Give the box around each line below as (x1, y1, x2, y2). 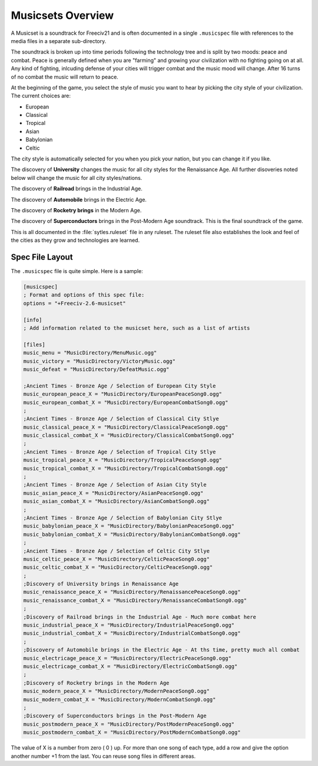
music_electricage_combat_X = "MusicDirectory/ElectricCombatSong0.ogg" (23, 663, 238, 669)
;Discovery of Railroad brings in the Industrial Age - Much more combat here (23, 613, 256, 620)
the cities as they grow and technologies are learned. (11, 236, 140, 244)
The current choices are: (11, 92, 71, 100)
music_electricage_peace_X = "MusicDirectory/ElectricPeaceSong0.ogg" (23, 655, 232, 662)
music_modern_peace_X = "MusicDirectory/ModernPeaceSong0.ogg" (23, 688, 210, 695)
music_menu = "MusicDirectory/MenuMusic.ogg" (23, 350, 157, 356)
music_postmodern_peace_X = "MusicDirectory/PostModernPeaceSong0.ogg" (23, 721, 235, 728)
